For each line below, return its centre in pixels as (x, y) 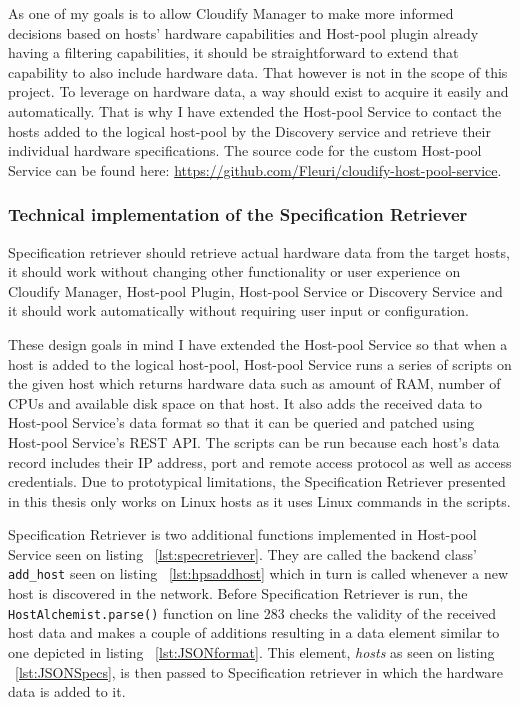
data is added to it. (67, 691)
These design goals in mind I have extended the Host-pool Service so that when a (258, 343)
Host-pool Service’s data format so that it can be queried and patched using (241, 422)
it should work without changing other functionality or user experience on (234, 271)
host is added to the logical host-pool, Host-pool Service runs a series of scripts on (260, 363)
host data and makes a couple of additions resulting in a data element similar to (254, 632)
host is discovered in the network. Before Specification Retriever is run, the (238, 593)
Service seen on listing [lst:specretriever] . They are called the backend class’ (242, 553)
